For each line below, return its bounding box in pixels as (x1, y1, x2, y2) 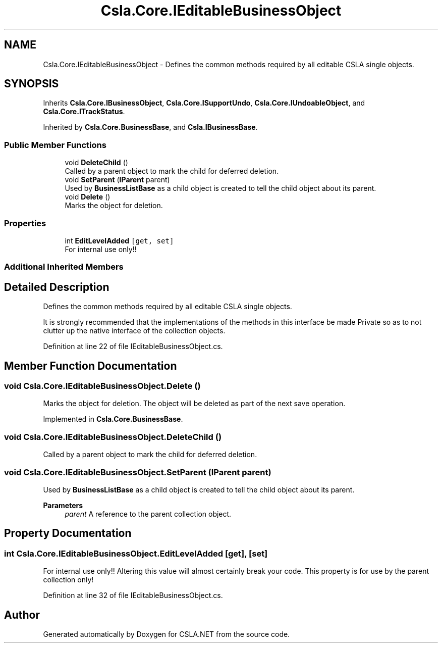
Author (4, 608, 40, 621)
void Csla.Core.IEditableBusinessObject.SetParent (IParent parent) (4, 467, 271, 477)
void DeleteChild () (65, 158, 128, 167)
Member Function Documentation (4, 359, 177, 372)
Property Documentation (4, 527, 132, 540)
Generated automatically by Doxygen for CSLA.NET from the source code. (43, 629, 290, 638)
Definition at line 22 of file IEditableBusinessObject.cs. (43, 342, 223, 351)
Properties (4, 218, 46, 228)
